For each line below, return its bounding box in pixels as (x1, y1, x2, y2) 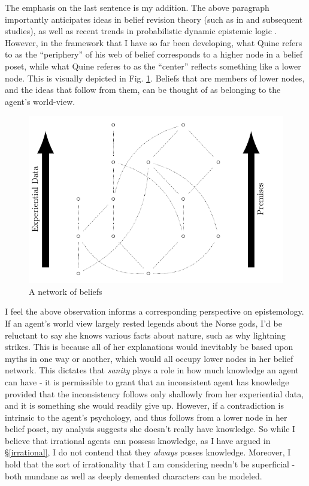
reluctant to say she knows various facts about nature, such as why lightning (5, 328, 286, 341)
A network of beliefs (29, 285, 102, 297)
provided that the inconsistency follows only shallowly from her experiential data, (5, 387, 304, 400)
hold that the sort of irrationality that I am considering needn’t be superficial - (5, 458, 295, 470)
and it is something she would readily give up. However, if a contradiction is (5, 399, 284, 412)
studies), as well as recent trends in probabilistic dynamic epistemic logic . (5, 25, 277, 37)
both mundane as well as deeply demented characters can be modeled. (5, 469, 262, 482)
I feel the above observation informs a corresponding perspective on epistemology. (5, 305, 304, 318)
